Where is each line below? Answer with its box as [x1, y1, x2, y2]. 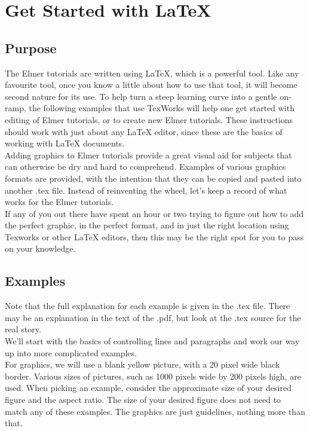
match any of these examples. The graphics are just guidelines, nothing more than [5, 405, 305, 417]
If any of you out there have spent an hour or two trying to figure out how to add [5, 207, 304, 219]
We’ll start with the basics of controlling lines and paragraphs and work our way [5, 335, 300, 347]
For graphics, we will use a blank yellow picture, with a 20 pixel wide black [5, 358, 280, 371]
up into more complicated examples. [5, 346, 137, 359]
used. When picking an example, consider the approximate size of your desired [5, 381, 291, 394]
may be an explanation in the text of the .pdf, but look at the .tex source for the [5, 311, 301, 323]
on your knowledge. [5, 242, 76, 255]
